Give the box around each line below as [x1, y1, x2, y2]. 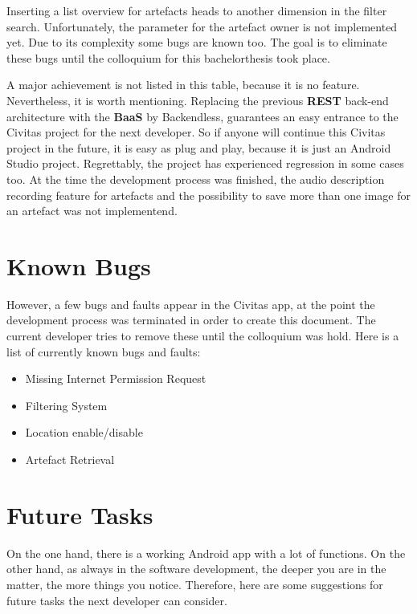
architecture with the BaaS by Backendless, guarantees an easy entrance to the [6, 108, 399, 124]
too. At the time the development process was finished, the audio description [6, 170, 385, 187]
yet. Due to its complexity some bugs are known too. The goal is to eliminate [6, 34, 387, 51]
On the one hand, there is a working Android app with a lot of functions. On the [6, 544, 406, 561]
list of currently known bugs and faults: [6, 343, 201, 360]
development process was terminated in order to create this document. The [6, 311, 376, 328]
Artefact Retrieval [25, 451, 115, 467]
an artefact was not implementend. [6, 202, 178, 219]
